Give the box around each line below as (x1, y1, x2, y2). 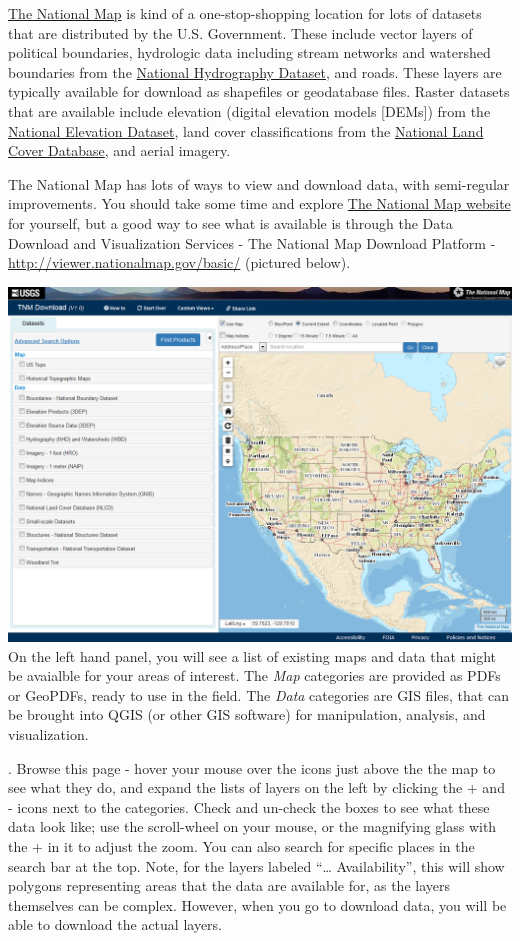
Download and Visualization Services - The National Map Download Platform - (8, 232, 496, 253)
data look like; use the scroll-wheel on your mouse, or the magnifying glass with (8, 816, 497, 837)
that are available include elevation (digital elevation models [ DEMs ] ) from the (8, 100, 491, 121)
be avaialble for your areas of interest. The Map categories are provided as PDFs (8, 665, 501, 686)
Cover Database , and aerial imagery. (8, 140, 231, 161)
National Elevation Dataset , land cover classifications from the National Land (8, 120, 484, 141)
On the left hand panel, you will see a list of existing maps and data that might (8, 645, 496, 666)
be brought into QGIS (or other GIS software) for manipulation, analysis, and (8, 704, 486, 725)
